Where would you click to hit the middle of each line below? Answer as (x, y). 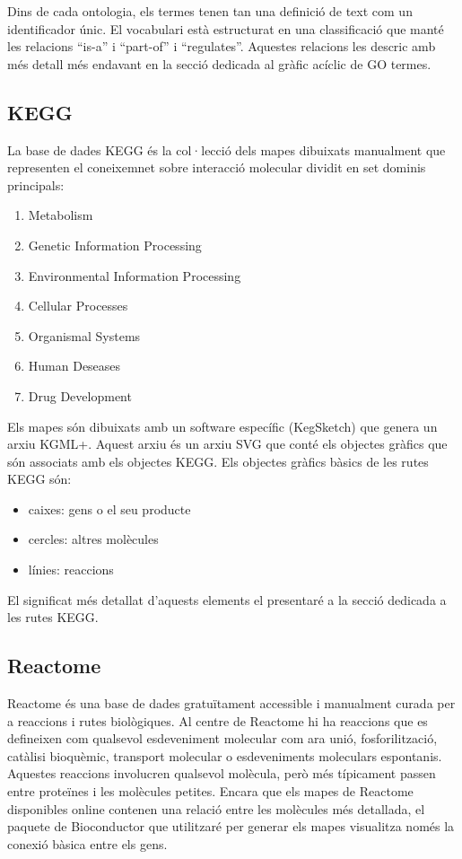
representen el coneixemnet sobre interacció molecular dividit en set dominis (217, 167)
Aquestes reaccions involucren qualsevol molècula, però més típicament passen (222, 773)
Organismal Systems (84, 335)
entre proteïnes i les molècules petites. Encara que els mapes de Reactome (210, 791)
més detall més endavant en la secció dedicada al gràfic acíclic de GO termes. (219, 63)
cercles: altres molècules (93, 539)
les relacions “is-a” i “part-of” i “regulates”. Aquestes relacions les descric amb (222, 46)
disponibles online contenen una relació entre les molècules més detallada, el (216, 808)
